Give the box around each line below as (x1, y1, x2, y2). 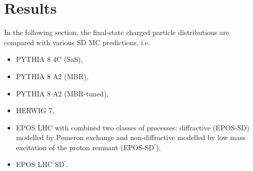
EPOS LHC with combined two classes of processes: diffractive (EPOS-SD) (16, 122, 249, 132)
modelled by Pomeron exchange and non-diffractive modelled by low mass (16, 132, 245, 143)
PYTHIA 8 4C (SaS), (16, 54, 83, 64)
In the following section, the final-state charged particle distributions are (4, 27, 229, 38)
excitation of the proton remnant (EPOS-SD (16, 142, 154, 152)
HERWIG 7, (16, 105, 54, 116)
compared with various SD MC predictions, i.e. (4, 37, 150, 47)
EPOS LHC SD (16, 159, 64, 169)
